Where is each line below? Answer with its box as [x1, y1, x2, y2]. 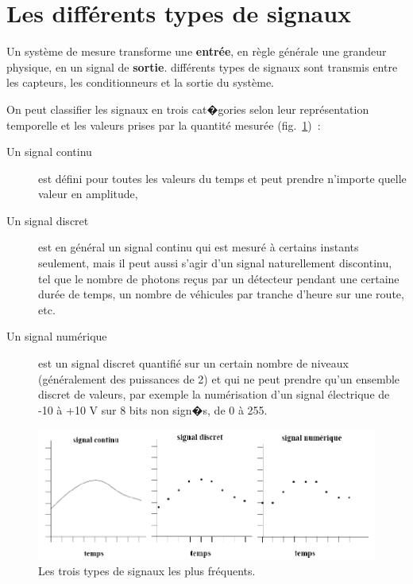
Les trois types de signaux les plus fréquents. [38, 562, 256, 578]
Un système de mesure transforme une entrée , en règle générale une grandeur [6, 43, 387, 60]
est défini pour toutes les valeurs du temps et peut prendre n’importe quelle [38, 169, 407, 186]
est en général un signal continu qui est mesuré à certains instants [38, 239, 359, 255]
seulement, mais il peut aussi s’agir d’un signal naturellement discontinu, [38, 255, 392, 271]
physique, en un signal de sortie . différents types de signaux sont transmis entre [6, 58, 398, 75]
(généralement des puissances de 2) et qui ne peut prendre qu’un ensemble [38, 370, 400, 387]
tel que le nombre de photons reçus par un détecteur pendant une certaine [38, 270, 399, 286]
